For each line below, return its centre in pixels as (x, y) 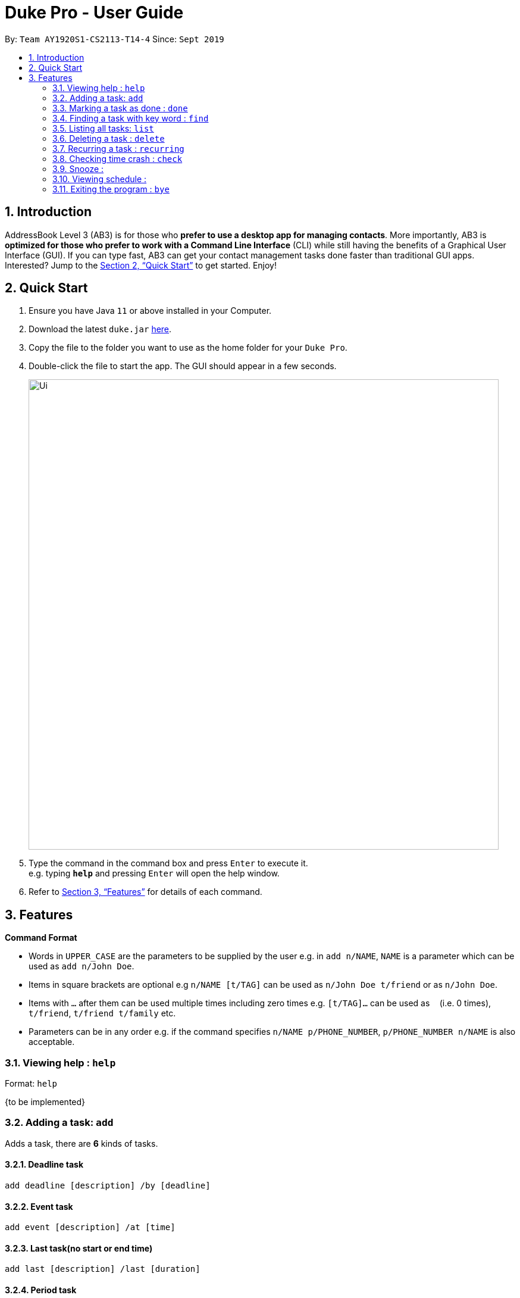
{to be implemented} (45, 1102)
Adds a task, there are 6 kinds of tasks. (82, 1143)
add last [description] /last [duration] (103, 1269)
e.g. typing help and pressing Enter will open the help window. (154, 873)
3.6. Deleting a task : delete (109, 138)
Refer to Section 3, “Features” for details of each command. (145, 892)
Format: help (31, 1084)
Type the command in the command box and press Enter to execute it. (168, 863)
